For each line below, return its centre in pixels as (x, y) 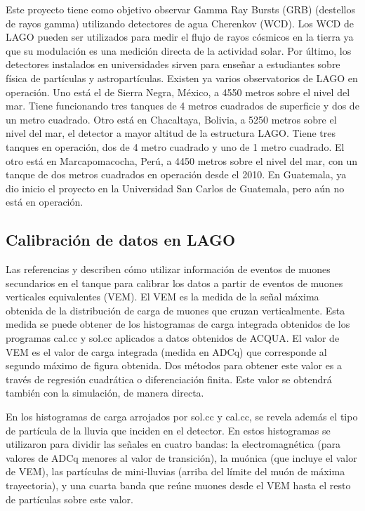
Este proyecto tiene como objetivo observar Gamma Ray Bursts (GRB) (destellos (180, 9)
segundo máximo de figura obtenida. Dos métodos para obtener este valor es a (174, 365)
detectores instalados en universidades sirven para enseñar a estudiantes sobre (173, 64)
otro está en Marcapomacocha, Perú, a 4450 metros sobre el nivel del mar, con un (182, 160)
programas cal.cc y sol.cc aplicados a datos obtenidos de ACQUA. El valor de (173, 338)
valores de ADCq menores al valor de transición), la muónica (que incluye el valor (181, 457)
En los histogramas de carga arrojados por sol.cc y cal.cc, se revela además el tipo (182, 417)
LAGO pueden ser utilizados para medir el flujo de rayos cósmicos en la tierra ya (180, 37)
